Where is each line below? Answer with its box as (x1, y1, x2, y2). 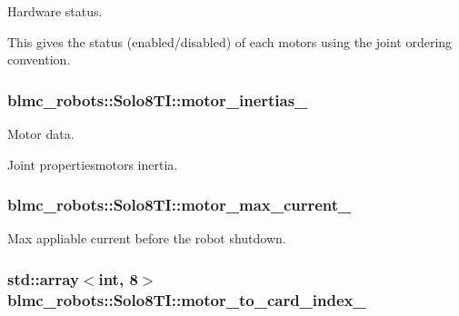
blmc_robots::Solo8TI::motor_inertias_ (7, 88, 308, 111)
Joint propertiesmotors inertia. (7, 154, 178, 173)
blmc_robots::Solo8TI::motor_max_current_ (7, 193, 352, 216)
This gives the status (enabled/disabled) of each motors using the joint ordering (7, 32, 453, 51)
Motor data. (7, 124, 75, 143)
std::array (7, 267, 79, 290)
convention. (7, 50, 71, 69)
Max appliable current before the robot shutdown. (7, 229, 286, 248)
